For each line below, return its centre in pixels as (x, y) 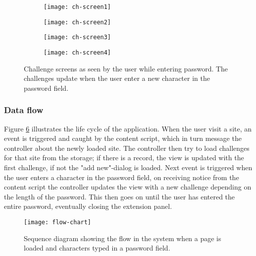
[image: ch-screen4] (77, 52)
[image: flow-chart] (58, 222)
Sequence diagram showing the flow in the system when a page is (123, 238)
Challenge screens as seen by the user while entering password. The (126, 68)
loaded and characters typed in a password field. (97, 248)
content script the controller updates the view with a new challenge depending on (128, 187)
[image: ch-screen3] (77, 37)
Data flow (24, 110)
